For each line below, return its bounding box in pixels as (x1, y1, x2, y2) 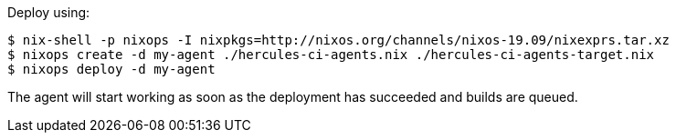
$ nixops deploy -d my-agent (7, 62, 216, 76)
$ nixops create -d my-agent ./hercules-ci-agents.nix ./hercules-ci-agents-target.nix (7, 47, 655, 62)
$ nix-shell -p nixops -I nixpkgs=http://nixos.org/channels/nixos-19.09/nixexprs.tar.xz (7, 33, 670, 47)
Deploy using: (7, 5, 90, 20)
